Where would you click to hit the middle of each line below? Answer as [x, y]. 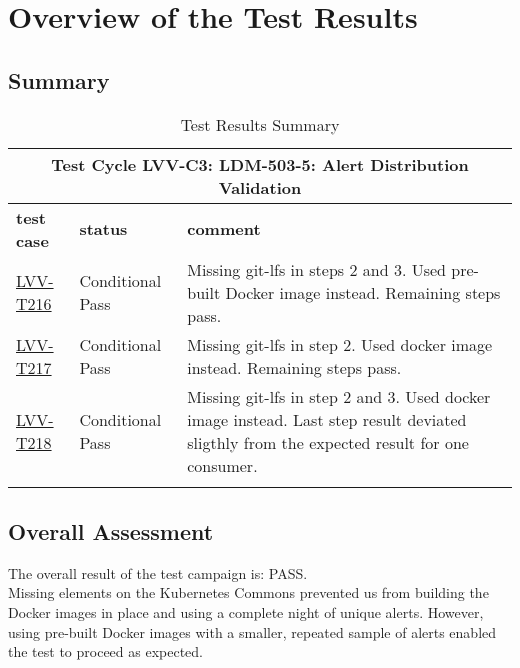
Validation [260, 187]
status [103, 229]
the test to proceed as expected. [105, 651]
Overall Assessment [111, 530]
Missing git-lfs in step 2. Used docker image [340, 344]
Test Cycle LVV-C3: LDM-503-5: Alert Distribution [260, 164]
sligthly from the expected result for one [328, 442]
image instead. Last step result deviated [327, 419]
